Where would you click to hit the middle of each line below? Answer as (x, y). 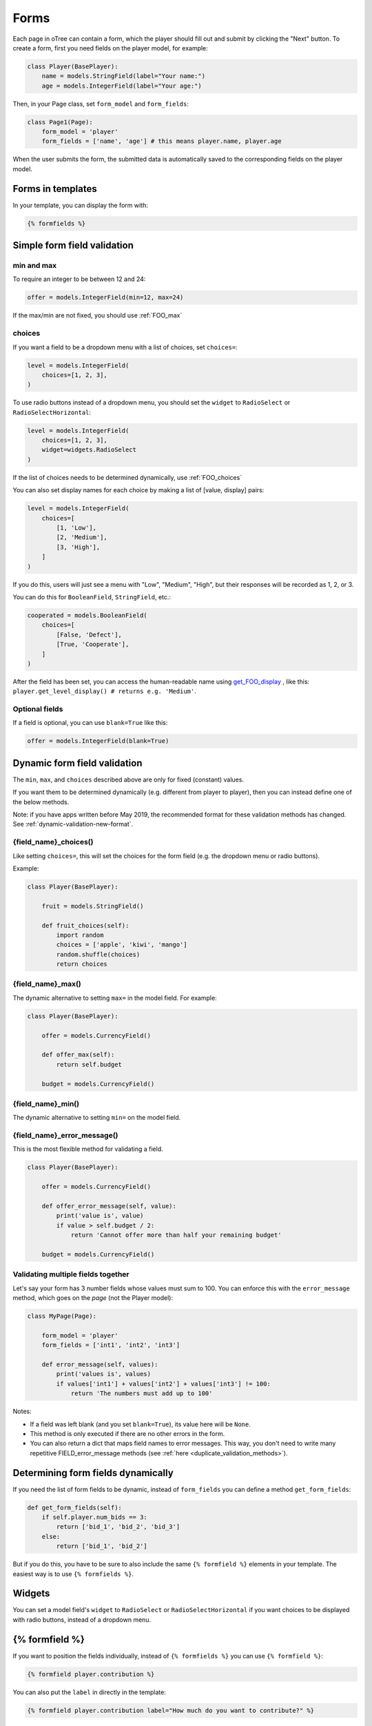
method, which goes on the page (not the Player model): (93, 1298)
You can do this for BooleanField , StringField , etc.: (92, 597)
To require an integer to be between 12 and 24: (79, 279)
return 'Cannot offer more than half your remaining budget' (176, 1235)
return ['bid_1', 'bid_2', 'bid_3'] (118, 1527)
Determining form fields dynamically (93, 1473)
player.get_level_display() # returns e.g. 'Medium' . (104, 691)
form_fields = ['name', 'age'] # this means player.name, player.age (162, 141)
